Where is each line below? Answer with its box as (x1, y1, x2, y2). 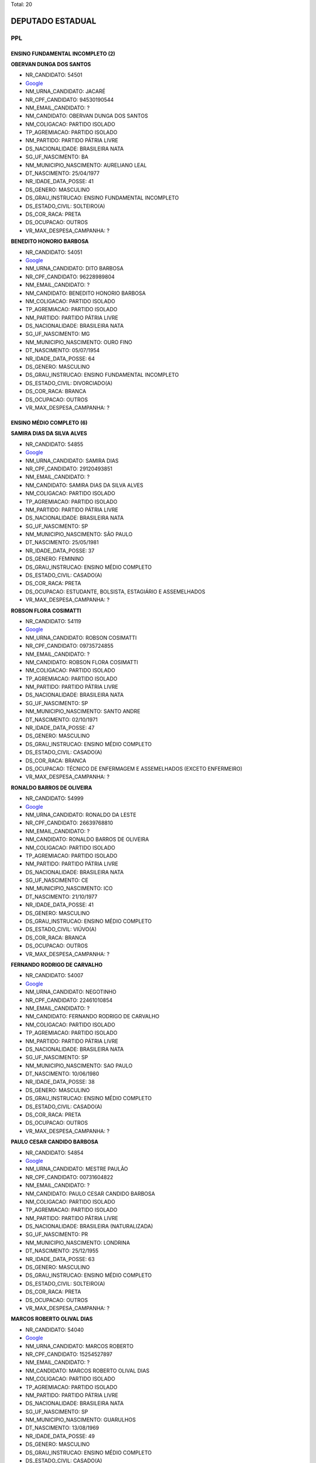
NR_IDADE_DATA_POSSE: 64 (25, 355, 95, 362)
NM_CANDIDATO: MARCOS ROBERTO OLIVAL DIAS (25, 1367, 150, 1374)
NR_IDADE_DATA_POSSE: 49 (25, 1433, 95, 1440)
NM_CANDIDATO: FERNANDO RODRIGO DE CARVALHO (25, 1013, 160, 1020)
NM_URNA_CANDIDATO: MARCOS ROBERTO (25, 1342, 134, 1349)
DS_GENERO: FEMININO (25, 555, 84, 562)
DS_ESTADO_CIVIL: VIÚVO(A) (25, 926, 97, 933)
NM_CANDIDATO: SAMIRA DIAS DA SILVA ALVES (25, 482, 143, 489)
